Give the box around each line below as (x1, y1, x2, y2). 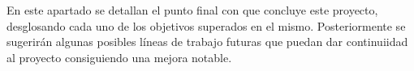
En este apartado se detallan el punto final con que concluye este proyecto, (6, 2, 378, 18)
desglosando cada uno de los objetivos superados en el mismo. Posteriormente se (6, 17, 406, 34)
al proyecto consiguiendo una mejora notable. (6, 48, 232, 65)
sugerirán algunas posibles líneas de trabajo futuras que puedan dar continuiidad (6, 33, 408, 50)
